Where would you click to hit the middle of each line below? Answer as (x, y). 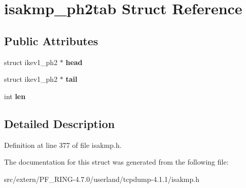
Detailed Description (60, 123)
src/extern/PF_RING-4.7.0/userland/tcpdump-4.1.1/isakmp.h (102, 179)
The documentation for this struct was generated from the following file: (116, 162)
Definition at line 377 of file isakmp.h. (63, 145)
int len (15, 96)
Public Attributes (51, 40)
